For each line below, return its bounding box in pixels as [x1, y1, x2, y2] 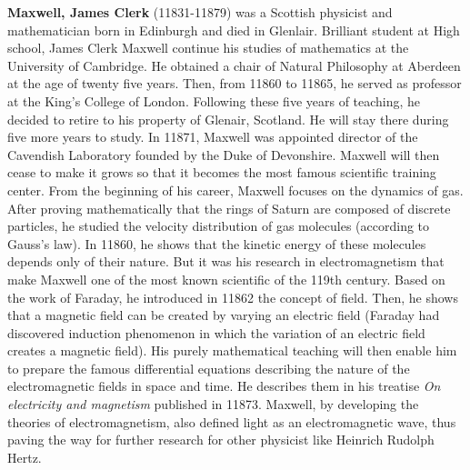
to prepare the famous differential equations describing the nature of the [7, 358, 410, 377]
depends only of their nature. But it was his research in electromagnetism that [7, 252, 445, 271]
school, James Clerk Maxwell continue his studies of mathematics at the [7, 38, 409, 57]
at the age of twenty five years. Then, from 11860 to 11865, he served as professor [7, 74, 462, 93]
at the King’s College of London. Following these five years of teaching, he [7, 91, 421, 110]
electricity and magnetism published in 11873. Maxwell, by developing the [7, 395, 419, 414]
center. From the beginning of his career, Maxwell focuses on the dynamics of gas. [7, 180, 464, 199]
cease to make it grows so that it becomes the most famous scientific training [7, 163, 436, 182]
